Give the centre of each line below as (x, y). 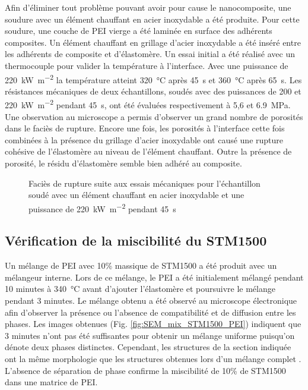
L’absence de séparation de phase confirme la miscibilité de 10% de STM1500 (145, 370)
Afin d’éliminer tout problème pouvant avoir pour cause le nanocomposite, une (148, 7)
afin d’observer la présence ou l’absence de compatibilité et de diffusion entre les (150, 312)
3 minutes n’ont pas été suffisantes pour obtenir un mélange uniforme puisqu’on (150, 335)
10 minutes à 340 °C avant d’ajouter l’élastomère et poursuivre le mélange (140, 289)
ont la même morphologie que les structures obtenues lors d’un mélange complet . (153, 359)
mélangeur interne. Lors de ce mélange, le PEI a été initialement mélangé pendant (154, 277)
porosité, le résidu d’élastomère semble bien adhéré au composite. (123, 163)
